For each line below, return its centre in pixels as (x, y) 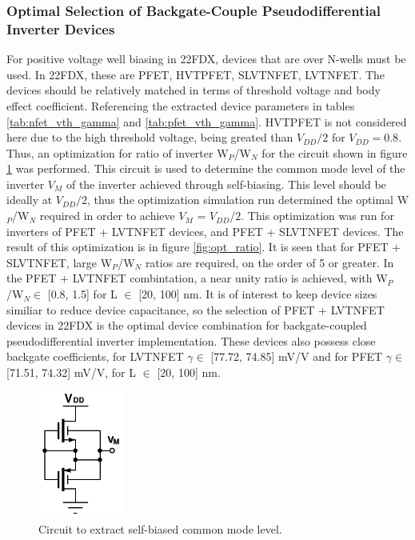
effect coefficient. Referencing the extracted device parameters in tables (181, 105)
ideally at (30, 200)
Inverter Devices (61, 28)
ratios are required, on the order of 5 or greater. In (269, 262)
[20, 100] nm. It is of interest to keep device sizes (258, 294)
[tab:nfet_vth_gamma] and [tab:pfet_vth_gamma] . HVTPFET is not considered (207, 121)
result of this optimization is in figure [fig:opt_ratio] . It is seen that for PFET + (204, 247)
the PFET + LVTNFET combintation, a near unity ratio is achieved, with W (197, 278)
